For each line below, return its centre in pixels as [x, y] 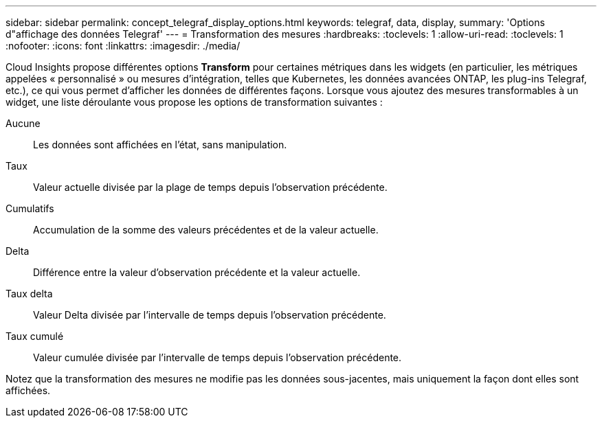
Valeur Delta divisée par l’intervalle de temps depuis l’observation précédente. [210, 315]
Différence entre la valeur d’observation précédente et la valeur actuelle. [197, 272]
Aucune [23, 123]
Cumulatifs [30, 208]
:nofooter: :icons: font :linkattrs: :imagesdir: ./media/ [123, 46]
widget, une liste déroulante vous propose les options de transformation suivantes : [194, 102]
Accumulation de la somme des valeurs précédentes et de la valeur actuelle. [206, 230]
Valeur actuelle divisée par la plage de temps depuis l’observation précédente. [210, 187]
